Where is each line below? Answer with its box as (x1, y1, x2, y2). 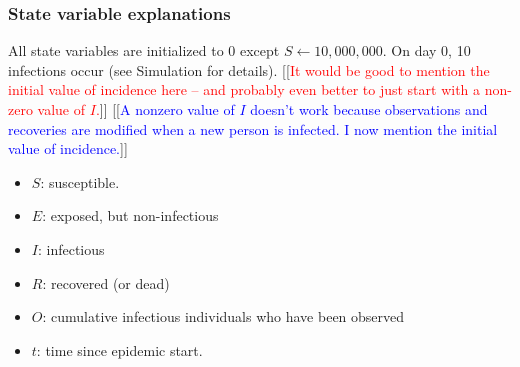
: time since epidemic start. (36, 339, 203, 360)
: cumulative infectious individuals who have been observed (42, 306, 405, 327)
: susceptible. (40, 171, 120, 192)
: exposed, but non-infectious (42, 205, 219, 226)
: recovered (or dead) (42, 272, 170, 293)
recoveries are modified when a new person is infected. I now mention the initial (8, 118, 498, 139)
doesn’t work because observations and (250, 99, 488, 119)
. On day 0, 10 (382, 40, 471, 61)
